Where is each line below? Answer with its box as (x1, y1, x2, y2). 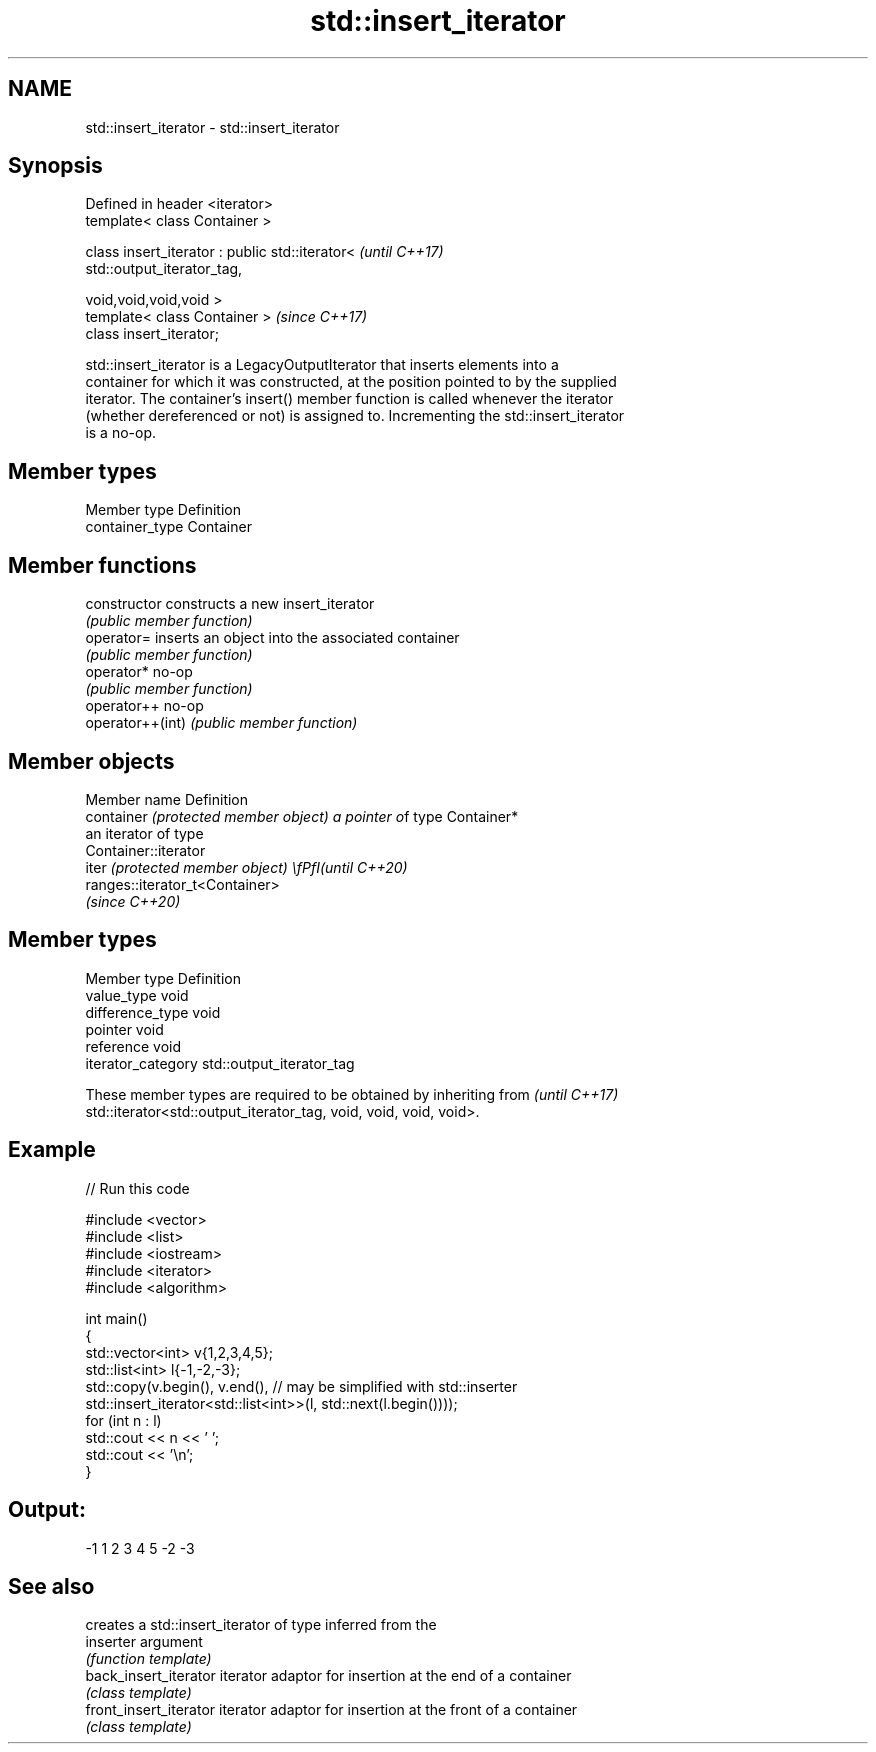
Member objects (8, 748, 175, 774)
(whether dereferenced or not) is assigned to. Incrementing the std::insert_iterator (85, 407, 625, 425)
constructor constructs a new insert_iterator (85, 595, 375, 613)
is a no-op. (85, 424, 157, 442)
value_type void (85, 986, 189, 1004)
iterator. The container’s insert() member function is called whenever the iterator (85, 390, 614, 408)
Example (8, 1137, 96, 1163)
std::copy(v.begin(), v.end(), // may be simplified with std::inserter (85, 1377, 518, 1395)
